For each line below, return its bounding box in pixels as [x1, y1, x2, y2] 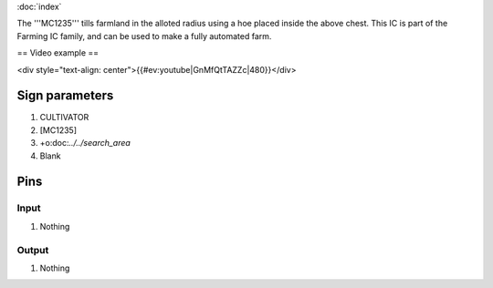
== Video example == [16, 47, 100, 58]
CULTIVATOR [39, 112, 89, 123]
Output [16, 243, 49, 256]
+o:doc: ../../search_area [39, 138, 131, 149]
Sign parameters [16, 87, 114, 104]
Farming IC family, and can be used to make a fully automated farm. [16, 30, 272, 41]
